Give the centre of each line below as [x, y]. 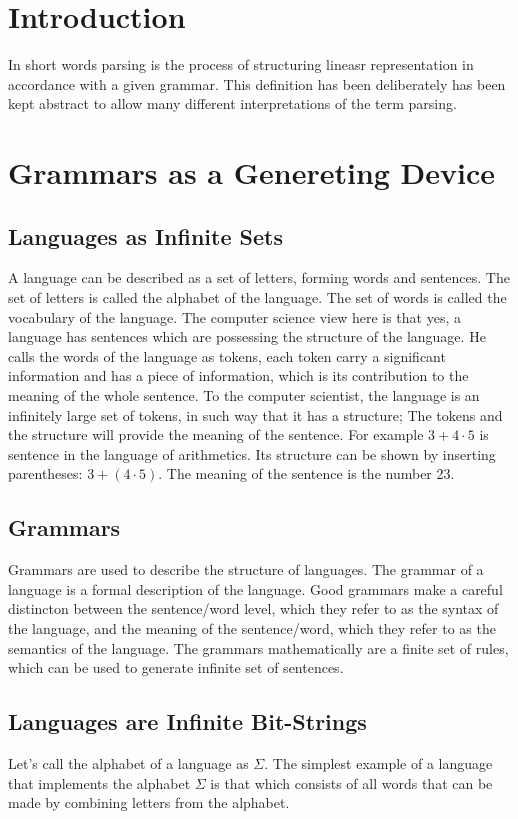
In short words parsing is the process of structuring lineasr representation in [241, 64]
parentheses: [45, 473]
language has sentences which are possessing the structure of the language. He [247, 336]
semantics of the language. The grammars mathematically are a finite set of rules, [258, 647]
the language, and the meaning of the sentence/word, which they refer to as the [252, 628]
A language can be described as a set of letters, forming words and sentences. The [259, 277]
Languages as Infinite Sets [145, 235]
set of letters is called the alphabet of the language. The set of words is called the [257, 297]
